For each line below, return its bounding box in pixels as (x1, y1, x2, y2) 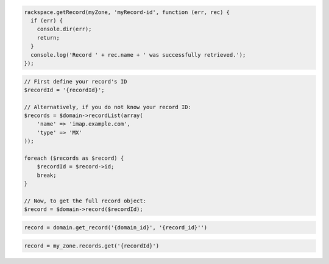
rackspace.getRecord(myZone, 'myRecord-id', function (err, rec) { (24, 9, 230, 15)
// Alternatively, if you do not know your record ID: (24, 104, 191, 110)
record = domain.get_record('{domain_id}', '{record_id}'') (24, 224, 208, 231)
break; (37, 171, 57, 179)
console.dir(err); (37, 26, 92, 33)
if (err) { (30, 17, 63, 24)
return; (37, 34, 60, 41)
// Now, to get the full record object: (24, 197, 146, 204)
